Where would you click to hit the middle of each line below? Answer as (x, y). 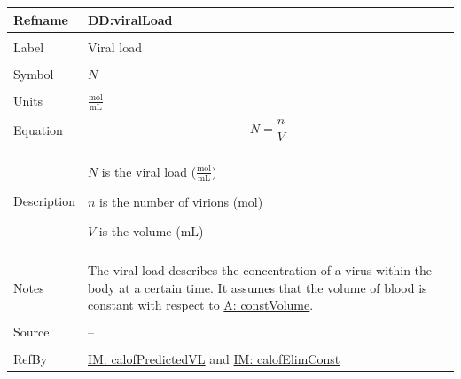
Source (31, 332)
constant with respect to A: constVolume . (200, 305)
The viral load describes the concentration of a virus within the (260, 270)
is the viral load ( (149, 171)
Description (44, 201)
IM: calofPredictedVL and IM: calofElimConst (214, 358)
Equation (38, 129)
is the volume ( (140, 231)
